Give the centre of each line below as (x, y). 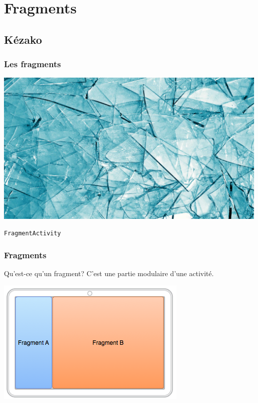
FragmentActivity (32, 234)
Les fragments (32, 64)
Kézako (23, 39)
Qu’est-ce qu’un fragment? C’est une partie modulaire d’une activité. (109, 273)
